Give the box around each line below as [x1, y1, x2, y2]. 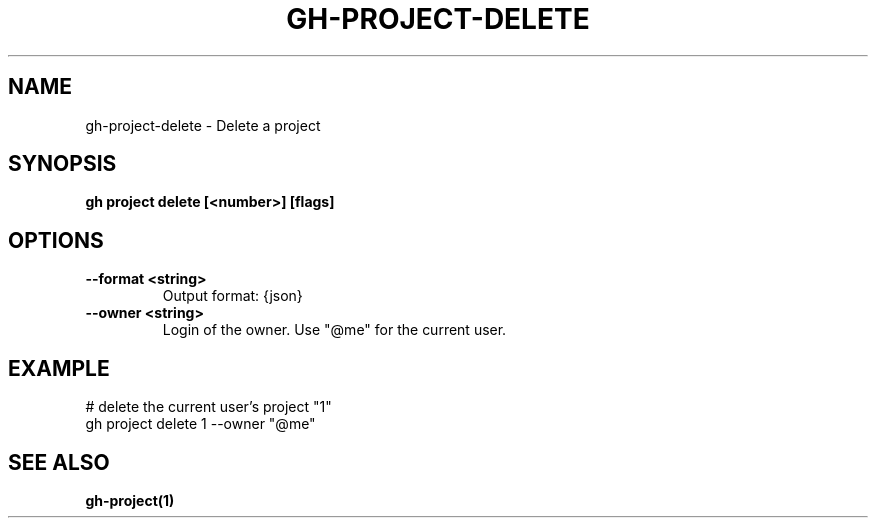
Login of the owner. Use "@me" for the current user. [162, 321, 507, 339]
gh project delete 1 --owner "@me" [85, 415, 316, 433]
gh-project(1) [85, 491, 175, 509]
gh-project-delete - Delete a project [85, 116, 321, 134]
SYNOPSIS [8, 151, 117, 177]
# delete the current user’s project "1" [85, 398, 332, 416]
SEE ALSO [8, 449, 110, 475]
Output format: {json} [162, 287, 303, 305]
